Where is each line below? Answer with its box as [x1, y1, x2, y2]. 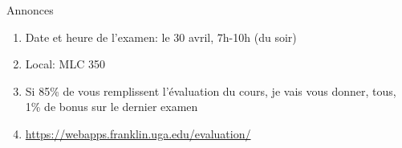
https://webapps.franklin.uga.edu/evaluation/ [25, 125, 251, 142]
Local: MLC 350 [25, 55, 105, 72]
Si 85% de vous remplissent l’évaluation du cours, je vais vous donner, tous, [25, 82, 396, 99]
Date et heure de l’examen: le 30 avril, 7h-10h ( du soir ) [25, 28, 297, 45]
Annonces [6, 2, 54, 18]
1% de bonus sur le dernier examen [25, 98, 198, 115]
